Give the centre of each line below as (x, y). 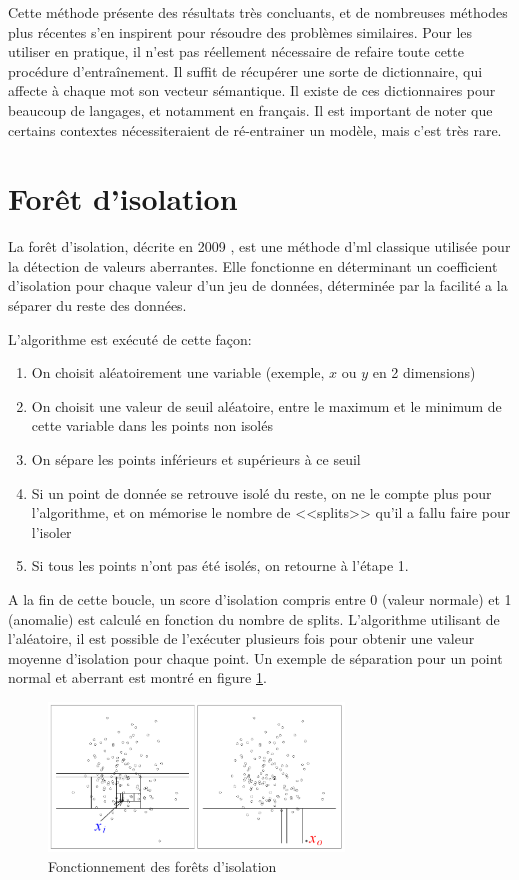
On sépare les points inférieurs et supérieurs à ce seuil (196, 459)
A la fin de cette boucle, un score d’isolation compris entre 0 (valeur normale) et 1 (260, 599)
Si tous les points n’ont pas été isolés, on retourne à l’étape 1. (220, 565)
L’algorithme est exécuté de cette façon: (130, 338)
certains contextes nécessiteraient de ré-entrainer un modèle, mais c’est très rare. (255, 129)
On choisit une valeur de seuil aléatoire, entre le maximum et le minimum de (266, 405)
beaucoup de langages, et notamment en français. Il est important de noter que (250, 109)
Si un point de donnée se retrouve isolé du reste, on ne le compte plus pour (261, 492)
